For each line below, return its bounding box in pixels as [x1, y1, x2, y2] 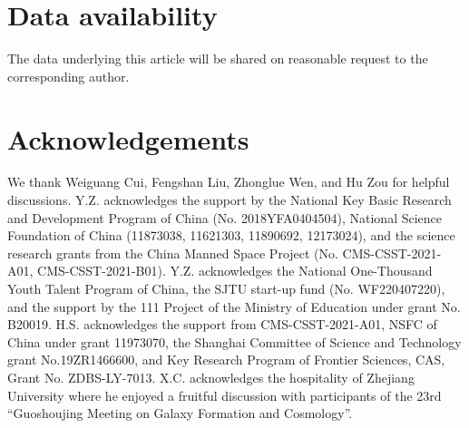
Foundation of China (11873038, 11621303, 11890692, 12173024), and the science [7, 226, 455, 245]
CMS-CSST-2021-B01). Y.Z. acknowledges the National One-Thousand [37, 261, 433, 280]
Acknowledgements [7, 120, 249, 157]
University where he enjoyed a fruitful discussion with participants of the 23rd [7, 385, 442, 404]
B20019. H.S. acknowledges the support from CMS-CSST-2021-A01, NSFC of [7, 315, 437, 334]
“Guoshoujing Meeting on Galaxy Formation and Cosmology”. [7, 404, 353, 423]
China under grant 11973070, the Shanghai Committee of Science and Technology [7, 332, 462, 351]
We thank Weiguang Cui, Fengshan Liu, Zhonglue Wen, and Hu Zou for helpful [7, 172, 450, 191]
